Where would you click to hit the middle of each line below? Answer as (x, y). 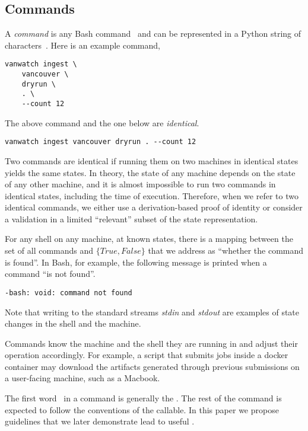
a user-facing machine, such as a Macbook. (82, 378)
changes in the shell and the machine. (73, 323)
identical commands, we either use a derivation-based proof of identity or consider (154, 207)
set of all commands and (49, 250)
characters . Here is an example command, (82, 45)
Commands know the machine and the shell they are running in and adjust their (151, 343)
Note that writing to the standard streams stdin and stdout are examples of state (152, 312)
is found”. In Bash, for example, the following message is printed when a (136, 262)
